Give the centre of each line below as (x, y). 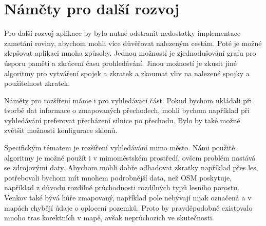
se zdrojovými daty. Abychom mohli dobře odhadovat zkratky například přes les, (131, 167)
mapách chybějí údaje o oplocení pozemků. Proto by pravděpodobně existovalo (128, 207)
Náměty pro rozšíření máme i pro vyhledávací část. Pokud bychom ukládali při (128, 100)
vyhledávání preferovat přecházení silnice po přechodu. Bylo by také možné (122, 120)
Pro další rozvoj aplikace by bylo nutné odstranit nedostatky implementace (122, 33)
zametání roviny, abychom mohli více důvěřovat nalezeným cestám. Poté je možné (133, 43)
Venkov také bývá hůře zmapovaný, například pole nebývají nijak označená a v (128, 198)
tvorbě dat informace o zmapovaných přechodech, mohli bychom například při (127, 110)
